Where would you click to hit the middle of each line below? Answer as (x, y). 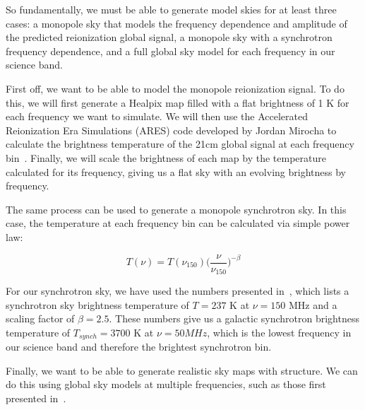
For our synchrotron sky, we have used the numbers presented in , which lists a (178, 291)
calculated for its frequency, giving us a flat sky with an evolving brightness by (176, 171)
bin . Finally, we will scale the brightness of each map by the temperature (166, 157)
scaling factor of (40, 318)
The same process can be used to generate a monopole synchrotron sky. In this (176, 209)
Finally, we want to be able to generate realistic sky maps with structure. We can (182, 370)
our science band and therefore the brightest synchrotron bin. (139, 347)
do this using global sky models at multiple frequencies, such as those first (166, 384)
